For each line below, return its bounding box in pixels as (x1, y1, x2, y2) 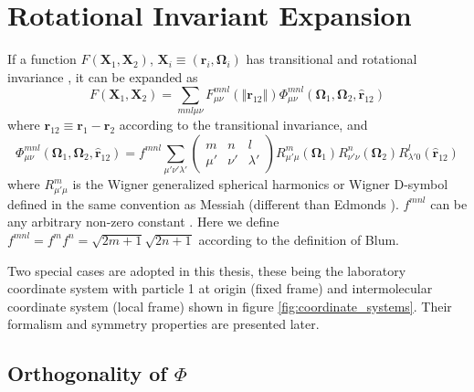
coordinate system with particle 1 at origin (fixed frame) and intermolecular (7, 279, 433, 298)
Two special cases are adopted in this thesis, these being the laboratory (7, 260, 406, 280)
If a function (7, 49, 77, 69)
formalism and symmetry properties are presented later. (7, 314, 320, 334)
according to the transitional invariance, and (119, 115, 368, 134)
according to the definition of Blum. (198, 229, 399, 249)
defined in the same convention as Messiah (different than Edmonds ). (7, 194, 399, 213)
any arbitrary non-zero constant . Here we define (7, 212, 279, 231)
